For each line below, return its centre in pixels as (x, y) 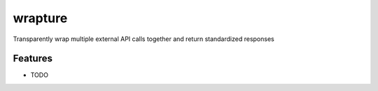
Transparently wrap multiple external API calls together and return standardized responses (143, 39)
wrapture (40, 18)
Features (33, 59)
